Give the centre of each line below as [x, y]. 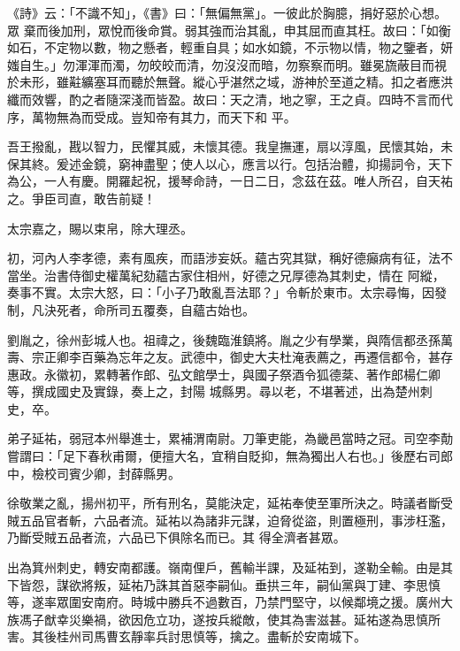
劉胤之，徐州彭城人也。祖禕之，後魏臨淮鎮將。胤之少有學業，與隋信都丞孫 [224, 339]
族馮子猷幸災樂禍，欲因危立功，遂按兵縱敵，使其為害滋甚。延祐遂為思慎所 [224, 619]
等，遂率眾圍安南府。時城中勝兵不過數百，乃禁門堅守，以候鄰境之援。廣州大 [230, 602]
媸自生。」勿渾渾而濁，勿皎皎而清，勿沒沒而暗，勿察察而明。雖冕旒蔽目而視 [227, 64]
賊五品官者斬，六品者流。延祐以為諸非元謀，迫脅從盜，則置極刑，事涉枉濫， [230, 520]
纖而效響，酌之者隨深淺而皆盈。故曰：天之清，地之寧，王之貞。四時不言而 [224, 99]
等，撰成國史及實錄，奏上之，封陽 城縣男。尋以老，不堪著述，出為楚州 [214, 391]
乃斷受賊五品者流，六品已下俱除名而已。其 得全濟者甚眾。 [176, 537]
